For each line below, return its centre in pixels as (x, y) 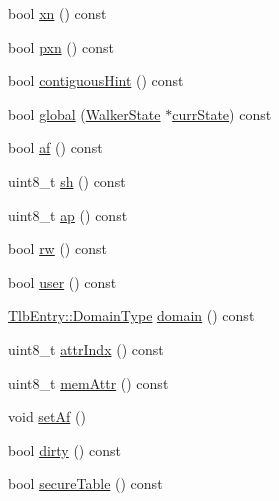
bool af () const (55, 147)
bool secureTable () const (85, 483)
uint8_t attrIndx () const (86, 348)
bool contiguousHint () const (96, 80)
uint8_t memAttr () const (88, 382)
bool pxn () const (61, 46)
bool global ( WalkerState (84, 113)
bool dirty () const (64, 449)
